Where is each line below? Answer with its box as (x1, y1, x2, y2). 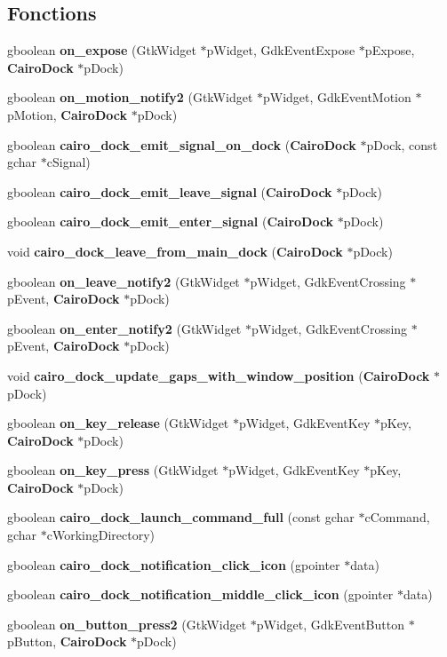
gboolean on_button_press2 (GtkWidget (7, 614, 247, 633)
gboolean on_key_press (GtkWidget (7, 461, 219, 479)
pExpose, (364, 41, 415, 59)
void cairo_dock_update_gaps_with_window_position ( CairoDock (7, 366, 430, 384)
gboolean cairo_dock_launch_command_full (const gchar (7, 508, 355, 526)
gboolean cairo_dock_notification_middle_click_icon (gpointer (7, 585, 394, 604)
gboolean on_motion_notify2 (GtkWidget (7, 88, 253, 107)
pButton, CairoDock (7, 632, 127, 651)
